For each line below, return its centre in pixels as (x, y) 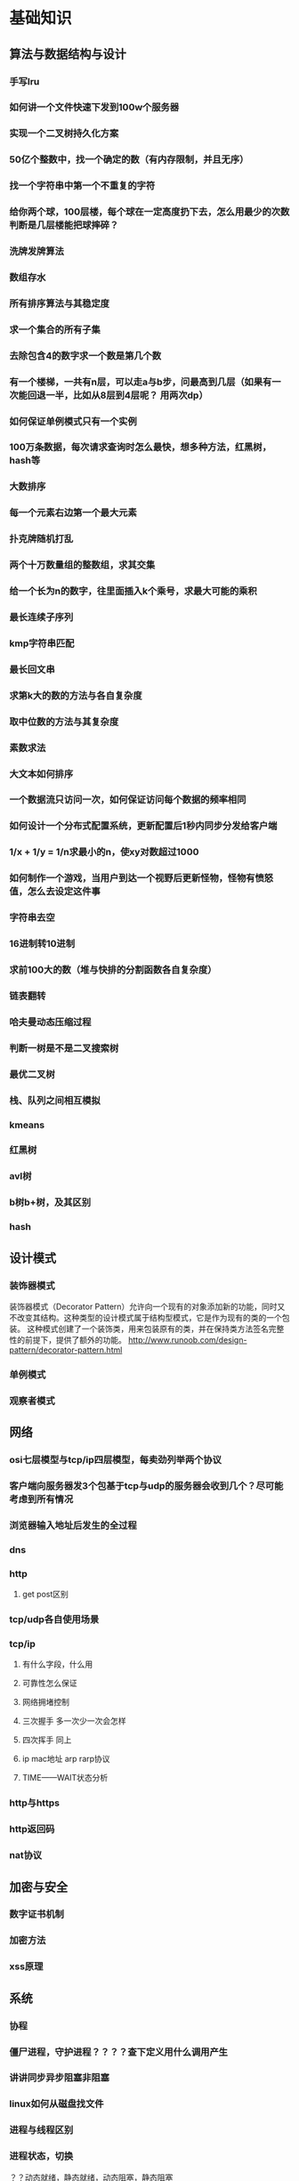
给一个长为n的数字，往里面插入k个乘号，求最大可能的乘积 (133, 591)
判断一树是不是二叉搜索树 (64, 1048)
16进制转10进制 (42, 944)
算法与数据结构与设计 (68, 54)
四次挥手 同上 (47, 1740)
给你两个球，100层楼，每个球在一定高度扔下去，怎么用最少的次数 (149, 212)
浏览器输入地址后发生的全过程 (73, 1525)
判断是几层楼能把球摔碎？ (64, 225)
